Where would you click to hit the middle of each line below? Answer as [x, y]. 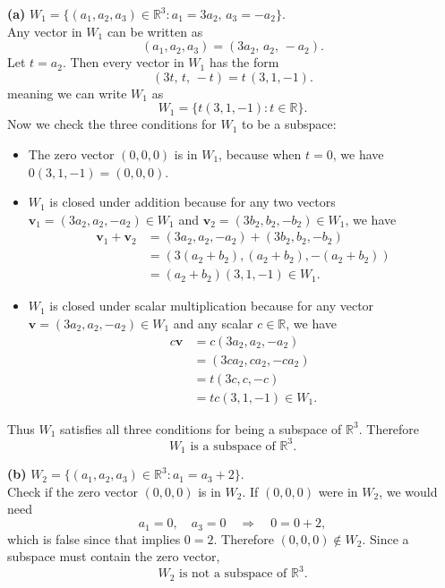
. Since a [385, 538]
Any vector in [45, 31]
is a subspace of [233, 446]
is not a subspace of [233, 574]
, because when [260, 153]
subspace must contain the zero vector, [114, 556]
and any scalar [213, 324]
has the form [244, 62]
